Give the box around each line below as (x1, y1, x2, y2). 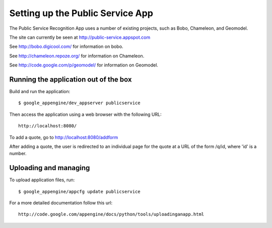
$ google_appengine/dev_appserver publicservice (18, 100, 141, 106)
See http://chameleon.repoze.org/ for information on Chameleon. (9, 53, 145, 59)
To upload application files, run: (9, 177, 75, 183)
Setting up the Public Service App (9, 8, 154, 19)
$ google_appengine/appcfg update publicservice (18, 189, 141, 194)
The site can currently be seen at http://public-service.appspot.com (9, 34, 151, 40)
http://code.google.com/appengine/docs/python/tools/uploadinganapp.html (18, 211, 205, 217)
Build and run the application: (9, 89, 71, 95)
